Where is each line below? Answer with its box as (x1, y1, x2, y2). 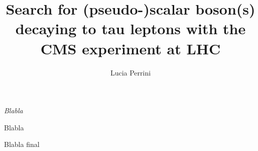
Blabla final (4, 139, 40, 149)
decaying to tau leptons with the (15, 18, 246, 39)
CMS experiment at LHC (40, 38, 221, 58)
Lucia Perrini (110, 67, 151, 78)
